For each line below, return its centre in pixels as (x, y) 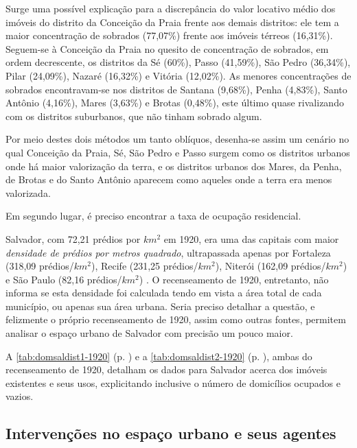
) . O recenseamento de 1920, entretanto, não (234, 279)
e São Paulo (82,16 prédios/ (64, 279)
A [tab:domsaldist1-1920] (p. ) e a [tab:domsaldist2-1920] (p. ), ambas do (159, 356)
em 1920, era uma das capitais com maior (251, 238)
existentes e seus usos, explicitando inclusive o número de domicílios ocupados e (173, 382)
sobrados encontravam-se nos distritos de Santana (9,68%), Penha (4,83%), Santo (176, 89)
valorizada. (28, 192)
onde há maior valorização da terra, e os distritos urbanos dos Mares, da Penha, (174, 166)
